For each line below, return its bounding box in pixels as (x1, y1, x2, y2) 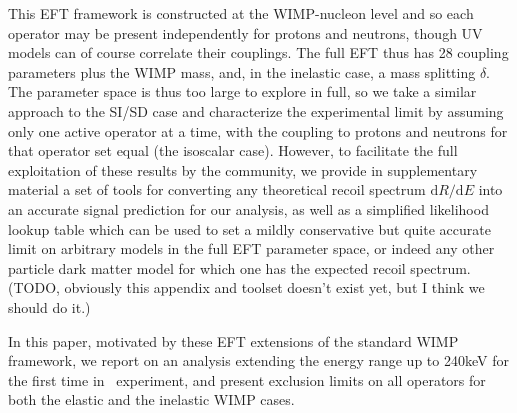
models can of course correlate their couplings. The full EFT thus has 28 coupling (8, 42, 509, 63)
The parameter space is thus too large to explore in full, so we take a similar (8, 81, 477, 102)
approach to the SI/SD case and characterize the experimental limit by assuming (8, 100, 504, 121)
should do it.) (8, 296, 91, 317)
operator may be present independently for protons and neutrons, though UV (8, 22, 483, 43)
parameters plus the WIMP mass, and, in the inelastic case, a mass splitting (8, 61, 476, 82)
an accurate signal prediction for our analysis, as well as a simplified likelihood (8, 198, 489, 219)
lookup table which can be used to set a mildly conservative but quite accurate (8, 218, 491, 239)
